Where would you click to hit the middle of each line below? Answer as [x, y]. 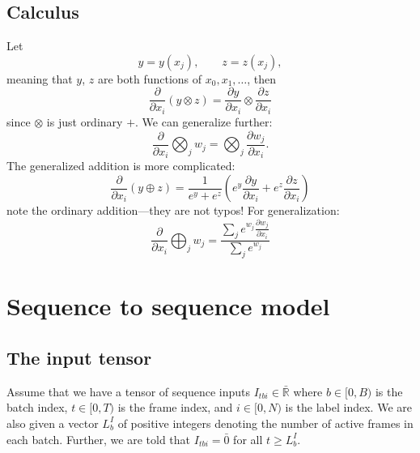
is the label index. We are [348, 407]
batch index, [37, 407]
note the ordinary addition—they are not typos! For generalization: [173, 210]
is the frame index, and [175, 407]
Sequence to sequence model [168, 306]
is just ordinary [85, 121]
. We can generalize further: [204, 121]
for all [248, 439]
